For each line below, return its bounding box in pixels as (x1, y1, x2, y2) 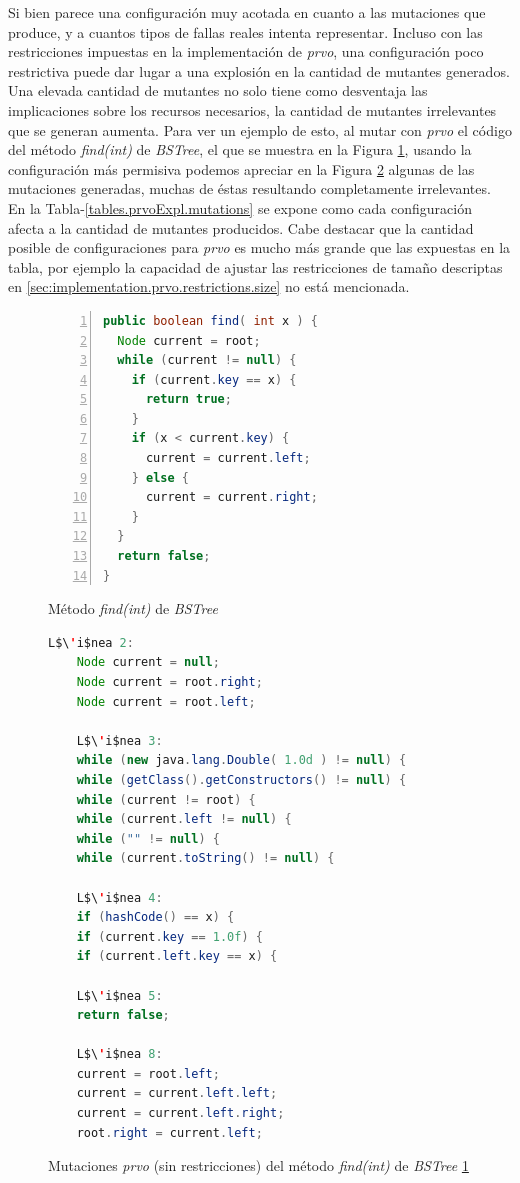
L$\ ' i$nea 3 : (76, 733, 163, 748)
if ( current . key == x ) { (131, 372, 297, 387)
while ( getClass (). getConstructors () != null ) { (76, 772, 407, 787)
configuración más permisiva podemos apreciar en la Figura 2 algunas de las (8, 158, 475, 179)
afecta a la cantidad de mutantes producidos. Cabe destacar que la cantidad (8, 217, 474, 238)
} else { (131, 470, 189, 485)
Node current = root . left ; (76, 694, 256, 709)
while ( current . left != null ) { (76, 812, 292, 827)
